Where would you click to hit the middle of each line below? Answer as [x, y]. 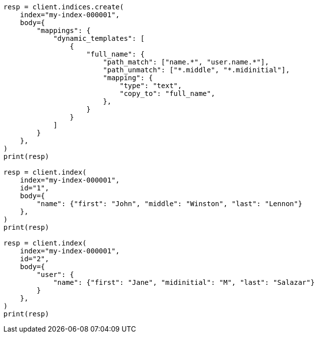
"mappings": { [64, 31]
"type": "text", [151, 86]
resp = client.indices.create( [64, 7]
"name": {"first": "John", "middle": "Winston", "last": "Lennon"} [169, 204]
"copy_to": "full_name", [167, 93]
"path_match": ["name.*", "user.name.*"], [186, 62]
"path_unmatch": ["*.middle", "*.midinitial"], [196, 70]
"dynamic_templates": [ [99, 38]
